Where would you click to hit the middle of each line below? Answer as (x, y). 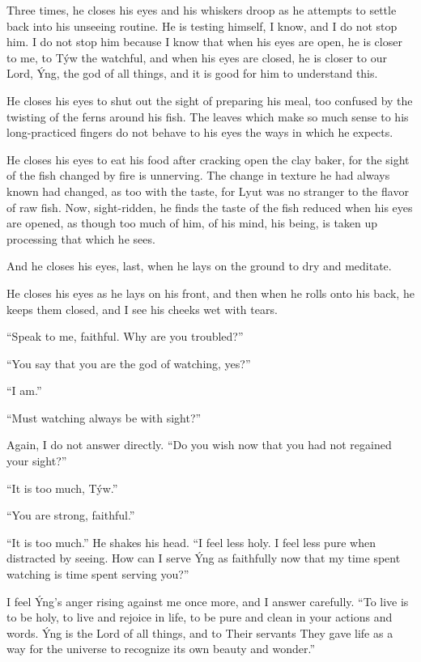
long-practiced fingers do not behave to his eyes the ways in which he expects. (200, 132)
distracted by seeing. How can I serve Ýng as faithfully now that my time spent (204, 558)
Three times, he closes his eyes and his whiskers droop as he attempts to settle (202, 10)
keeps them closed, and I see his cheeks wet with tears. (142, 309)
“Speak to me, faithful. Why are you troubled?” (125, 336)
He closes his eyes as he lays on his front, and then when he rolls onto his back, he (210, 293)
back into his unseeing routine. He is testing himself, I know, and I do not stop (202, 25)
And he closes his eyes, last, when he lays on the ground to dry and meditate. (199, 266)
